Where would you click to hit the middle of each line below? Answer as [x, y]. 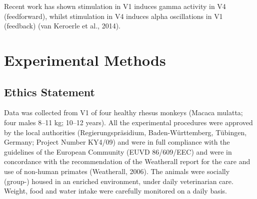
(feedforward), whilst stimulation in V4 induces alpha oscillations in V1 [113, 16]
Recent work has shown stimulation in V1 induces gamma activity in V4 [115, 6]
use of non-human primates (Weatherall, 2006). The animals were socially [117, 171]
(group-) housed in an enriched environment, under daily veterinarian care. [119, 181]
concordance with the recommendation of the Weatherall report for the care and [127, 161]
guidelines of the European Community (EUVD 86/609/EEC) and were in [118, 151]
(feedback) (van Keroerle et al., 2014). [62, 26]
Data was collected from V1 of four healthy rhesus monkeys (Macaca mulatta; [123, 112]
